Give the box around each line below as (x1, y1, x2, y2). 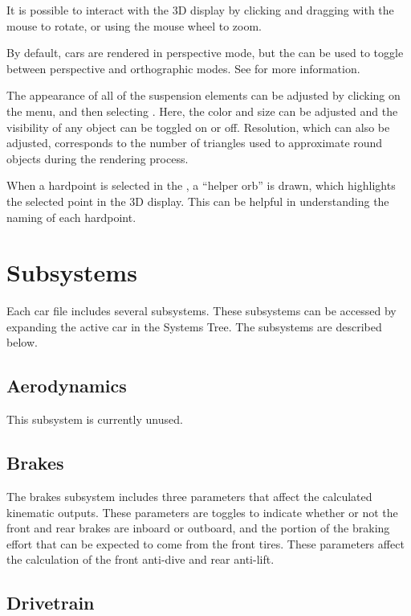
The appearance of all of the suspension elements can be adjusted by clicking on (6, 87, 401, 104)
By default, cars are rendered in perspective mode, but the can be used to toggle (6, 44, 404, 61)
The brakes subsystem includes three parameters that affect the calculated (6, 488, 372, 505)
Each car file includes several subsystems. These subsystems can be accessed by (6, 302, 397, 319)
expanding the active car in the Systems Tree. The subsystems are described (6, 318, 382, 335)
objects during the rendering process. (6, 150, 189, 166)
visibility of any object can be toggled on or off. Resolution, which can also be (6, 118, 390, 135)
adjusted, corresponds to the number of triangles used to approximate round (6, 134, 383, 151)
